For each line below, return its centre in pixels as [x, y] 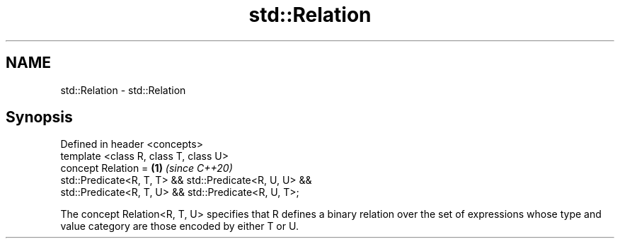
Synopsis [39, 117]
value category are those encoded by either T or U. [179, 226]
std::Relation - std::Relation [123, 90]
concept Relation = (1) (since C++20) [147, 168]
